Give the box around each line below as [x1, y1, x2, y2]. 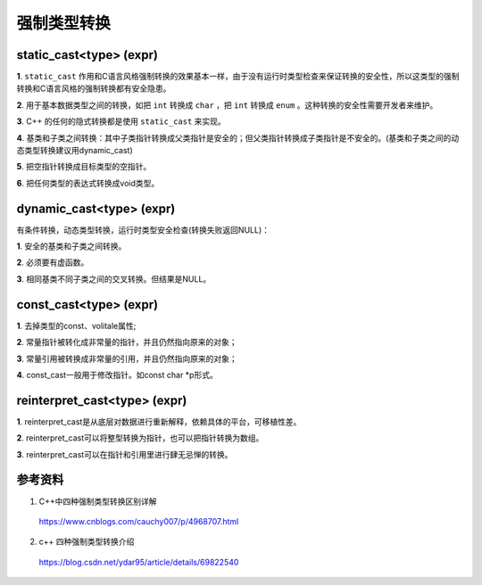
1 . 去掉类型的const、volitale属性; [16, 320, 137, 331]
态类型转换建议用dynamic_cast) [16, 145, 133, 156]
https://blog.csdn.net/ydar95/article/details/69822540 [38, 556, 239, 567]
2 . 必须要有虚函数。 [16, 257, 89, 268]
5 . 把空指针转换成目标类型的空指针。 [16, 161, 152, 172]
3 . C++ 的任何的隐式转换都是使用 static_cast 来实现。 [16, 116, 227, 127]
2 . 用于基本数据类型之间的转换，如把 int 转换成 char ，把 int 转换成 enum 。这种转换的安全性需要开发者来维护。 [16, 99, 438, 111]
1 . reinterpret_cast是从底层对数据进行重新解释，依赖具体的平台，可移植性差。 [16, 416, 302, 427]
